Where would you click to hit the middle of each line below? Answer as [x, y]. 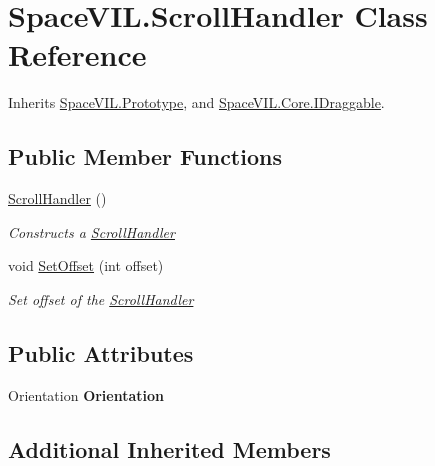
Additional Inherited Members [169, 448]
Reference [77, 54]
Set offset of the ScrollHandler [101, 298]
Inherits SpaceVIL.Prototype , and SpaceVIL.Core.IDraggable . [196, 102]
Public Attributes [101, 352]
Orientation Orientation [86, 394]
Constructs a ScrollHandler [91, 231]
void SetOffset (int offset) [86, 265]
